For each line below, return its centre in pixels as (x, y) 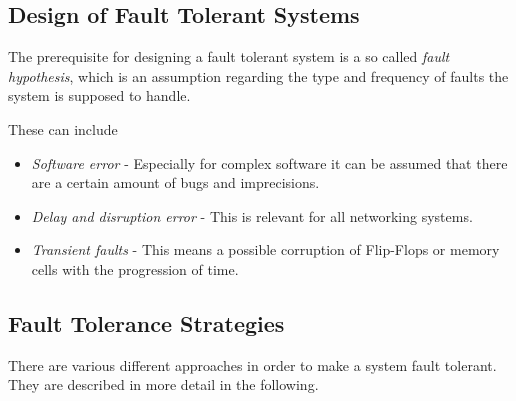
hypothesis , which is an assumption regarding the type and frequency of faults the (258, 75)
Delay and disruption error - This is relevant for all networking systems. (252, 215)
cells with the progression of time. (135, 268)
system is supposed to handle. (99, 95)
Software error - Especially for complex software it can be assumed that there (269, 162)
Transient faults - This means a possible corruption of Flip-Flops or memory (265, 249)
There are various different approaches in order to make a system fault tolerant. (252, 364)
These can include (63, 128)
